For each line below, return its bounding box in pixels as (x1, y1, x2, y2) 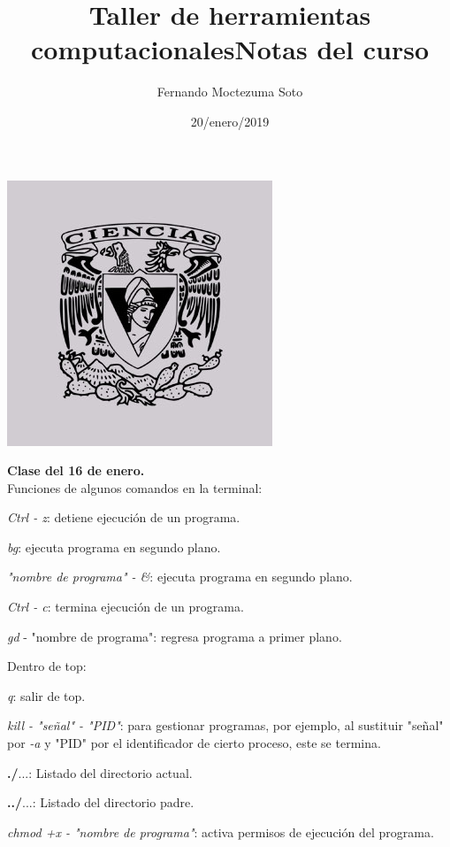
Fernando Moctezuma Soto (156, 82, 303, 101)
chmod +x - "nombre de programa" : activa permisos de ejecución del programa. (7, 822, 434, 841)
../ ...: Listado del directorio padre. (7, 793, 194, 812)
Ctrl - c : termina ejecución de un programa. (7, 597, 244, 616)
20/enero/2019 (190, 112, 270, 130)
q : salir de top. (7, 686, 86, 705)
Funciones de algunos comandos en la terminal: (7, 478, 263, 497)
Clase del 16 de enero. (7, 461, 145, 480)
